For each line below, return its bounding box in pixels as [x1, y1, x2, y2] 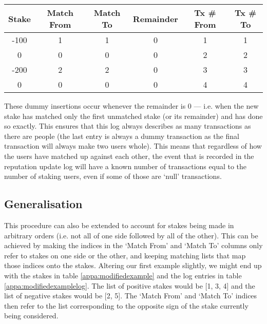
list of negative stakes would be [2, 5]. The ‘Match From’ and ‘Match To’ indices [4, 290, 257, 301]
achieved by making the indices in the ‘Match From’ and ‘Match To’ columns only [4, 240, 263, 251]
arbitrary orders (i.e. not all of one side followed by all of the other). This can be [4, 230, 258, 240]
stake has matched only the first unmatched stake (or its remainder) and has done [4, 110, 263, 121]
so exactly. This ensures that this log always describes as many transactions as [4, 120, 251, 131]
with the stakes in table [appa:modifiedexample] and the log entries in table [4, 270, 242, 280]
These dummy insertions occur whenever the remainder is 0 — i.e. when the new [4, 100, 259, 111]
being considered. [4, 310, 59, 321]
